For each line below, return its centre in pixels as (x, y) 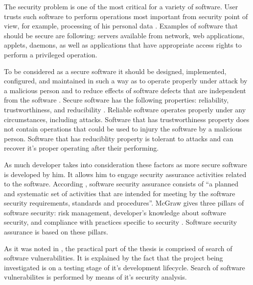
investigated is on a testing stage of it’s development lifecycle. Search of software (125, 267)
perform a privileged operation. (51, 54)
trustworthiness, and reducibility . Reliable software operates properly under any (125, 109)
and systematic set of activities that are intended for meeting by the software (120, 193)
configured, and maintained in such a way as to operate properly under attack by (126, 81)
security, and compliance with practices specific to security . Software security (121, 222)
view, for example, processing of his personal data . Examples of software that (121, 26)
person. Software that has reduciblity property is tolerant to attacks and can (119, 138)
